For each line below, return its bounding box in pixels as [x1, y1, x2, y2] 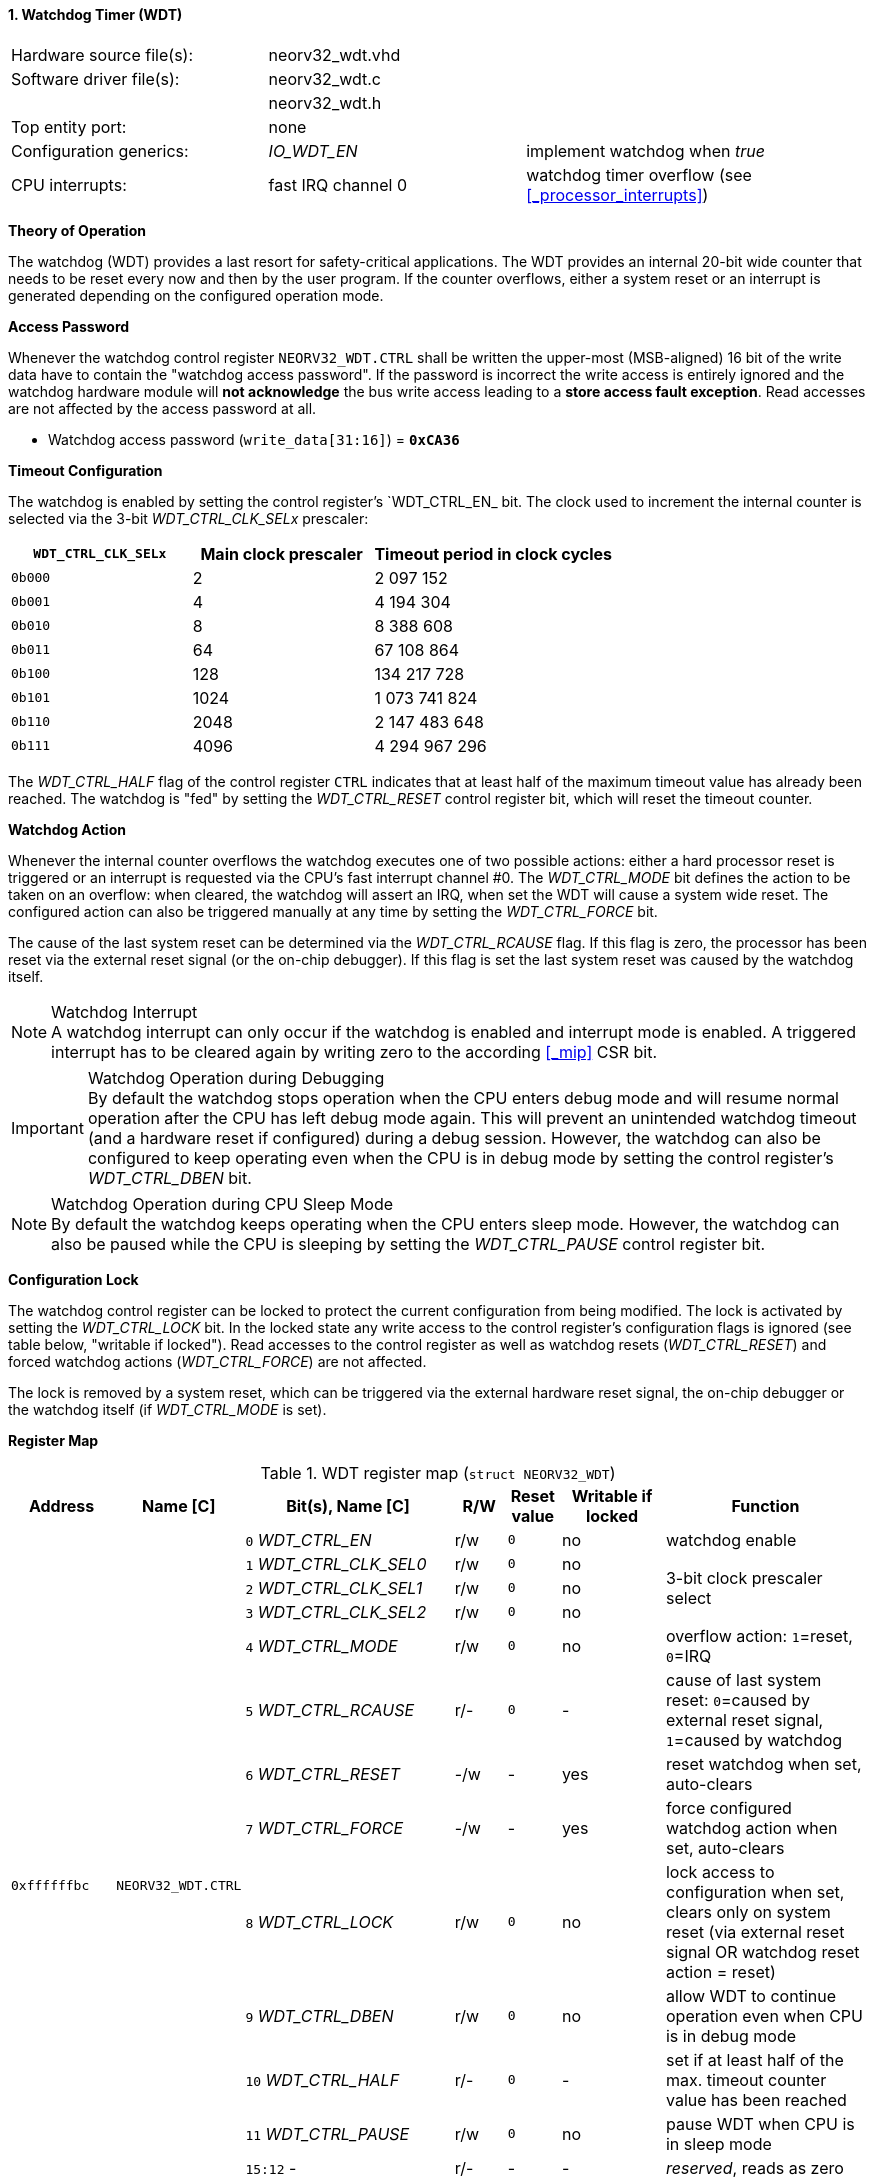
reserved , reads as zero [665, 2157, 844, 2178]
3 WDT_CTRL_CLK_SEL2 [245, 1601, 427, 1622]
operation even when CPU [665, 2005, 863, 2026]
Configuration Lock [8, 1270, 139, 1288]
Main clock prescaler [200, 543, 363, 564]
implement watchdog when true [526, 140, 765, 161]
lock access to [665, 1861, 775, 1882]
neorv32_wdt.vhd [268, 44, 401, 65]
